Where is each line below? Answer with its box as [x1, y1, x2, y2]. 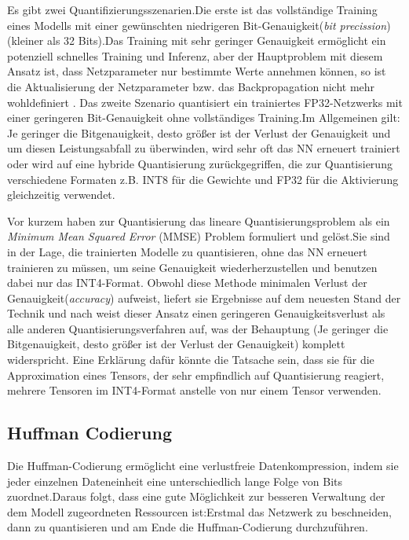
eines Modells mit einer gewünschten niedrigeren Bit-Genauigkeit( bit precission [7, 17, 387, 33]
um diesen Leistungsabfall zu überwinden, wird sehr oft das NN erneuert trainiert [7, 140, 400, 156]
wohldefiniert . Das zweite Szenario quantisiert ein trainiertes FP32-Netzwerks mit [7, 94, 403, 110]
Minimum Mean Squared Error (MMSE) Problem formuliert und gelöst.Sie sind [7, 228, 390, 244]
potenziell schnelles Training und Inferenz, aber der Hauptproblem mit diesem [7, 47, 383, 64]
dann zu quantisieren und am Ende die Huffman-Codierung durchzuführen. [7, 519, 368, 535]
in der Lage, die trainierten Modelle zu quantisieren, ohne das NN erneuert [7, 243, 367, 259]
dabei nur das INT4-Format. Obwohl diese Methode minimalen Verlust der [7, 274, 367, 291]
